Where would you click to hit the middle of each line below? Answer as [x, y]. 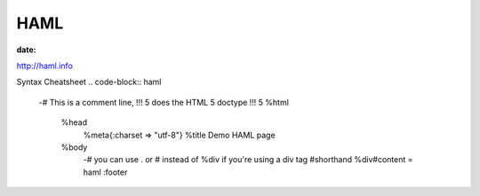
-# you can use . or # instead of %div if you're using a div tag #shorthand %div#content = [248, 160]
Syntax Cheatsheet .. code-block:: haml [89, 82]
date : [26, 50]
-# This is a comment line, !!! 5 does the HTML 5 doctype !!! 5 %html [164, 102]
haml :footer [105, 172]
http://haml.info [44, 66]
